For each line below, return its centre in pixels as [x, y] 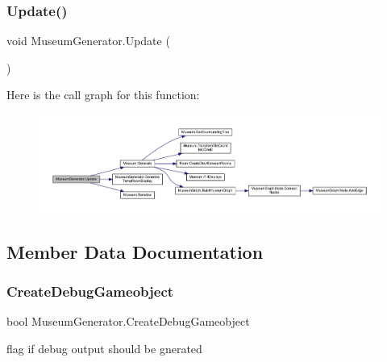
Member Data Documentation [135, 251]
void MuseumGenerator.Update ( [88, 41]
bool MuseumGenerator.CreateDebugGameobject [128, 321]
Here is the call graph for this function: [103, 95]
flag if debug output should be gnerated [104, 349]
